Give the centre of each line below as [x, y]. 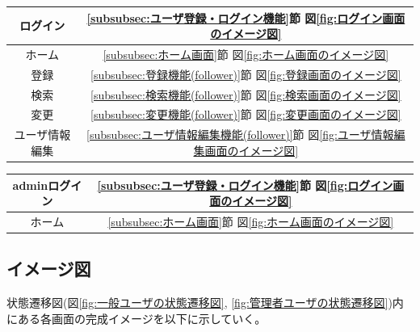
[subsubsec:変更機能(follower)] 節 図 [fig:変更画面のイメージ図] [246, 114]
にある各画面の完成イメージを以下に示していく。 [136, 318]
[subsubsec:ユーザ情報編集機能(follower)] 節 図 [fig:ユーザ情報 [240, 134]
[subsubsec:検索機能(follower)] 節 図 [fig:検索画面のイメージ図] [246, 94]
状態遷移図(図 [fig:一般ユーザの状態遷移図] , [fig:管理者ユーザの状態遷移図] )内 [205, 303]
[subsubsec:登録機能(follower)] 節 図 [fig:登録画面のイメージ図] [246, 74]
